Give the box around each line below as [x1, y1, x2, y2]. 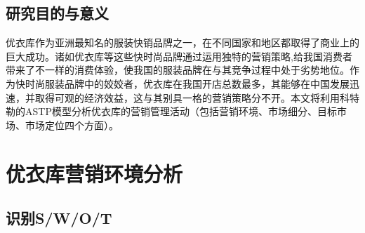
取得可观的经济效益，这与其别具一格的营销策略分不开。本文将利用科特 [34, 90, 359, 105]
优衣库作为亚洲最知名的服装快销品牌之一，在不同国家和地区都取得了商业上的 [6, 35, 359, 50]
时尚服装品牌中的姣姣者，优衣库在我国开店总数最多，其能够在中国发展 [25, 76, 350, 91]
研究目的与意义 [6, 2, 109, 24]
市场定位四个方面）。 [25, 117, 119, 132]
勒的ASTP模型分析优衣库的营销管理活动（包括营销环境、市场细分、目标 [6, 104, 337, 119]
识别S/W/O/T [6, 207, 112, 229]
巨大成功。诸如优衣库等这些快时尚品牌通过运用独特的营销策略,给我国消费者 [6, 48, 352, 63]
